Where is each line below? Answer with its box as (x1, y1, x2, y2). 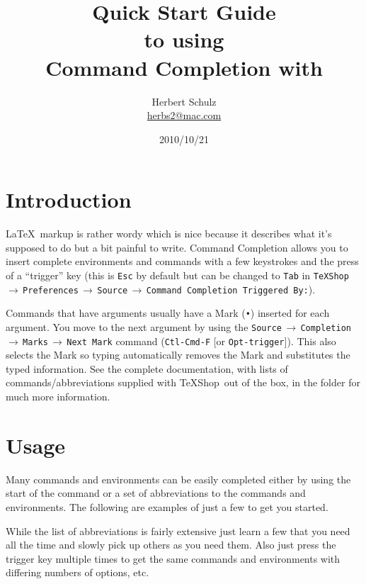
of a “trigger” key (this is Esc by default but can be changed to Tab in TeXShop (6, 268, 349, 282)
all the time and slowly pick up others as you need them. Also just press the (6, 537, 336, 552)
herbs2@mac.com (147, 108, 222, 123)
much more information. (6, 389, 110, 404)
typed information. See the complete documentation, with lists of (6, 361, 288, 376)
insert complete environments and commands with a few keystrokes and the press (6, 254, 359, 269)
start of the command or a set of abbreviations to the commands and (6, 485, 306, 500)
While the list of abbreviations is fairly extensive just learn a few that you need (6, 523, 350, 538)
